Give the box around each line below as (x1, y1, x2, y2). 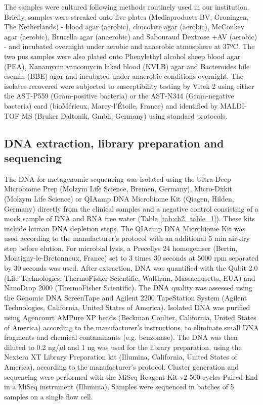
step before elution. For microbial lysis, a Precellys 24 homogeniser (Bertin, (4, 242, 238, 253)
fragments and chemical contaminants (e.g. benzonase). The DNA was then (4, 332, 238, 342)
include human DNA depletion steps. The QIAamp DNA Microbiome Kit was (4, 223, 246, 233)
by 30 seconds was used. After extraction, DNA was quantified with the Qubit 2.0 (4, 263, 258, 273)
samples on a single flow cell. (4, 391, 93, 401)
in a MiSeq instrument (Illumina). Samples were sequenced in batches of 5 (4, 381, 234, 392)
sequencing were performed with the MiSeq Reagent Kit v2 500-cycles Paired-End (4, 371, 258, 382)
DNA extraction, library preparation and (4, 135, 224, 150)
